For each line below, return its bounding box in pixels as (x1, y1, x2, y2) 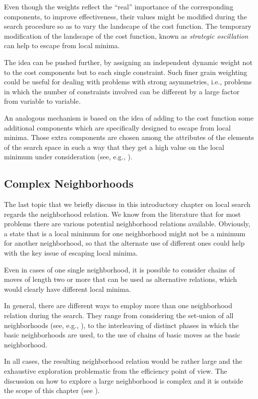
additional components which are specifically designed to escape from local (4, 122, 231, 133)
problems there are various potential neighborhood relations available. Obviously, (4, 218, 251, 229)
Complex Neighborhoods (4, 176, 134, 191)
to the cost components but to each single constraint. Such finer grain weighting (4, 66, 248, 77)
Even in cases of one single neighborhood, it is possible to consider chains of (4, 264, 235, 274)
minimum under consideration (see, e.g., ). (4, 151, 132, 162)
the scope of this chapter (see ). (4, 385, 100, 396)
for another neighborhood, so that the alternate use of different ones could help (4, 238, 245, 248)
